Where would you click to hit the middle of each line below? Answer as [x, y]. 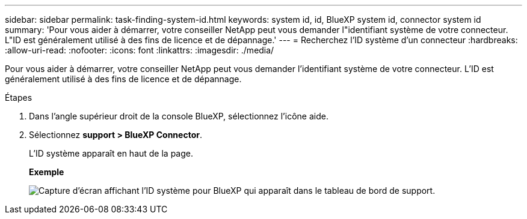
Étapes [19, 97]
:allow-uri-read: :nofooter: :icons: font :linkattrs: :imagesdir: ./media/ [140, 50]
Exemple [47, 172]
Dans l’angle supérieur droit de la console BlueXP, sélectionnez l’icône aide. [179, 116]
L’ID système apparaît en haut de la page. [111, 153]
